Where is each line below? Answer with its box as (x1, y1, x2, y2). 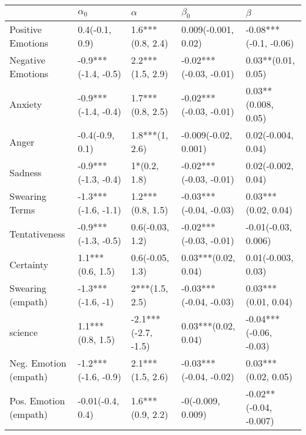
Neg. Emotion (9, 356, 66, 370)
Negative (9, 53, 45, 67)
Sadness (9, 165, 42, 179)
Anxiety (9, 97, 42, 111)
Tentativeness (9, 226, 65, 240)
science (9, 325, 38, 340)
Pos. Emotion (9, 393, 65, 407)
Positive (9, 22, 42, 37)
